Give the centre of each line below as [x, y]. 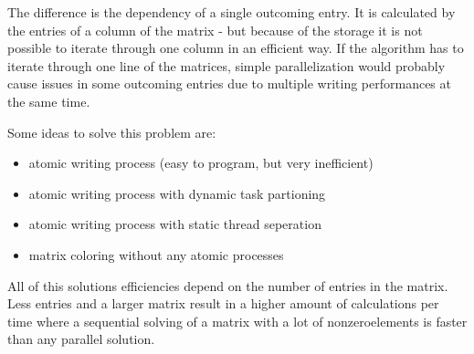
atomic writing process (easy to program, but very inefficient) [201, 163]
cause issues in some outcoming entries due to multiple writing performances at [229, 83]
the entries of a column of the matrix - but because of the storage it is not [215, 30]
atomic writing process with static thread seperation [175, 224]
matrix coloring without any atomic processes [156, 254]
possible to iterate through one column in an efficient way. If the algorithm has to [236, 48]
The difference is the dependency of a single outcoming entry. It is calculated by [232, 12]
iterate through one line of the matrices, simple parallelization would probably [226, 65]
